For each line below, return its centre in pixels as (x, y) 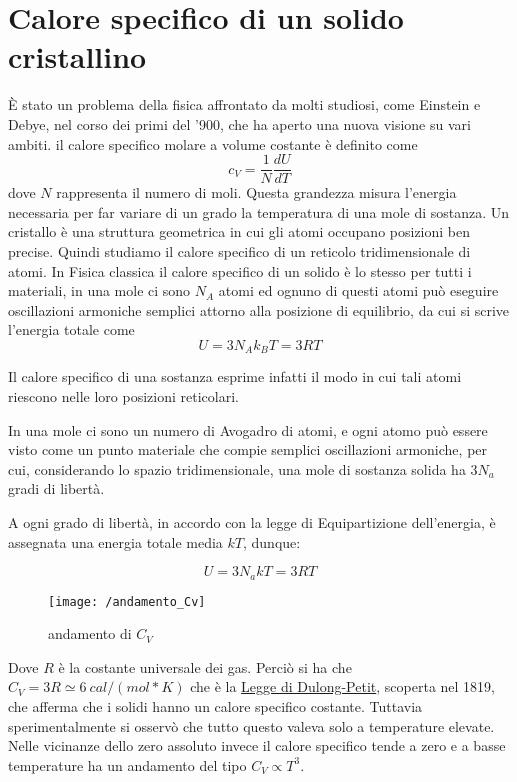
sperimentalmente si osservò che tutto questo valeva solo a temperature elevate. (251, 725)
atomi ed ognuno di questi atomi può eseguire (358, 290)
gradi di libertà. (56, 488)
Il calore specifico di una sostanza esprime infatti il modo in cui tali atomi (235, 376)
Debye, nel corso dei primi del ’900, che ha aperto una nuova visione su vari (239, 123)
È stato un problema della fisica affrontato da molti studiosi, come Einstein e (244, 104)
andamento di (90, 633)
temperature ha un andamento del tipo (127, 764)
